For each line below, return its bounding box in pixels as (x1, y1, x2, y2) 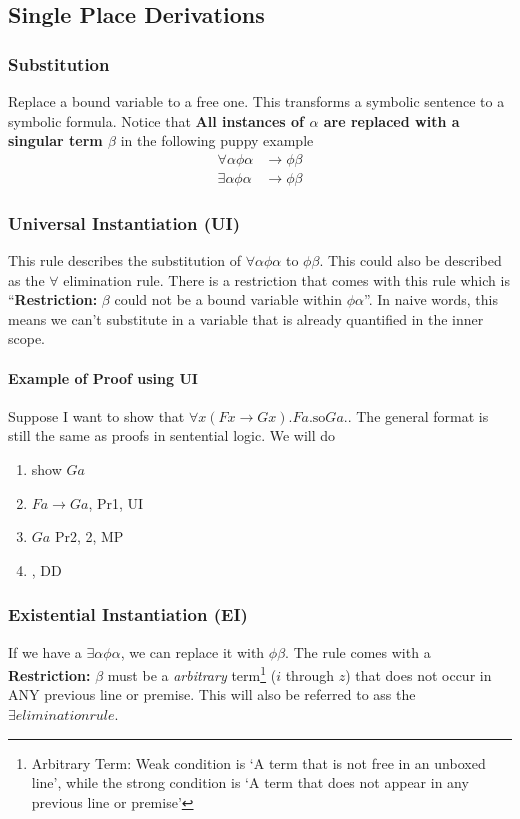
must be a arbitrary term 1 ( (107, 662, 277, 685)
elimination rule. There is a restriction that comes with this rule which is (63, 269, 510, 290)
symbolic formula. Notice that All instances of (8, 110, 305, 131)
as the (8, 269, 45, 290)
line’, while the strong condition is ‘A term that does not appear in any (31, 772, 469, 793)
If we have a (8, 641, 82, 662)
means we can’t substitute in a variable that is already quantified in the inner (8, 308, 484, 329)
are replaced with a (323, 110, 460, 131)
